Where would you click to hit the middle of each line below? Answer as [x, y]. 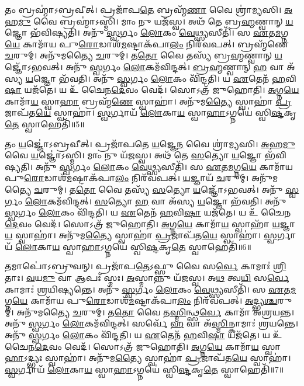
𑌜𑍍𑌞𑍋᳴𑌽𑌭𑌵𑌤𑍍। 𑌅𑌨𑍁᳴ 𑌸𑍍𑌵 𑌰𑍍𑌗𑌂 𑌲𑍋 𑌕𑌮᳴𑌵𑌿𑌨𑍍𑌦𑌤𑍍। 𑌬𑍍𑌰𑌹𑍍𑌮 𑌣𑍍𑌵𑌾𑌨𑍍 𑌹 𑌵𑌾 [144, 66]
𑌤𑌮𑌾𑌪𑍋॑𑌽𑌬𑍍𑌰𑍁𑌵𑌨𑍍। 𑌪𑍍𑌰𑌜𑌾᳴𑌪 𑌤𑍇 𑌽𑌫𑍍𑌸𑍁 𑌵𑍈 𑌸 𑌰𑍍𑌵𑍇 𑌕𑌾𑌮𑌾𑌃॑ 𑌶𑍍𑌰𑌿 [146, 266]
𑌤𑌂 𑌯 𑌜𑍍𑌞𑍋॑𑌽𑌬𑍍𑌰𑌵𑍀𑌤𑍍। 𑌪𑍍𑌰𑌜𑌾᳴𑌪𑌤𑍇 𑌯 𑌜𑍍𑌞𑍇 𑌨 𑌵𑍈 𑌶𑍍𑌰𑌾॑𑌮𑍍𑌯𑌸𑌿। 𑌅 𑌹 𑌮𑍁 [150, 143]
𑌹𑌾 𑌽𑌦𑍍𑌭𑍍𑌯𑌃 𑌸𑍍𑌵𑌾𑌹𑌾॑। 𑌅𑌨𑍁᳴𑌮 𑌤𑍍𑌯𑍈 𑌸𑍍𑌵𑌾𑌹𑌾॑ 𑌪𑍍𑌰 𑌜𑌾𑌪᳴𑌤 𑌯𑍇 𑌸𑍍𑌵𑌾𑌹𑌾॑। [148, 358]
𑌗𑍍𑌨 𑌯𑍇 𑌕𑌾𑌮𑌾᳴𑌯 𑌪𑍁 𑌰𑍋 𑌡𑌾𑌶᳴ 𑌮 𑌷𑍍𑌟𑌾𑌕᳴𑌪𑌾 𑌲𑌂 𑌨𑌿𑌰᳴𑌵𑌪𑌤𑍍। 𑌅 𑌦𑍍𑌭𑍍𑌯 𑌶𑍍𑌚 [141, 300]
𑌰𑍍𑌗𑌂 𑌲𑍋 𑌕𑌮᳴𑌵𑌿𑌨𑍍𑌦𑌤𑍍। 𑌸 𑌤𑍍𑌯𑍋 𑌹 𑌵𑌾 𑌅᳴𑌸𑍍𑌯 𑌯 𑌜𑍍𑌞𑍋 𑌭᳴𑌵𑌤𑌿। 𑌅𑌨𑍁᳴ [146, 201]
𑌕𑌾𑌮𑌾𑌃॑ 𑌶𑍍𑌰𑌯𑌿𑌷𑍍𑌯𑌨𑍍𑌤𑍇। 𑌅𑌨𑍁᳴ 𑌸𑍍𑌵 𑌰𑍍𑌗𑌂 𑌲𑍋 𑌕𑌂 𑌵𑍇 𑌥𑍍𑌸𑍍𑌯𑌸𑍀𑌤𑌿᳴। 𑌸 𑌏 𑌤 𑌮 [151, 289]
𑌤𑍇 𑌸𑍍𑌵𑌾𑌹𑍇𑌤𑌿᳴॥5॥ [45, 124]
